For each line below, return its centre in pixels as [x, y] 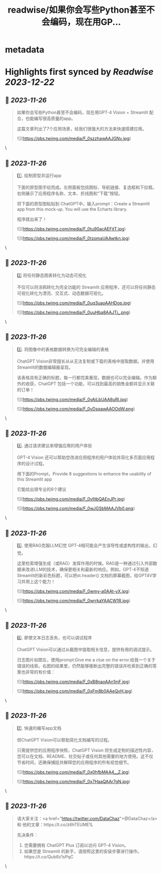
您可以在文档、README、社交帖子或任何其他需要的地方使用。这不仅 [85, 756]
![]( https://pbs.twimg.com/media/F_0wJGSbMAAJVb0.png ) [76, 508]
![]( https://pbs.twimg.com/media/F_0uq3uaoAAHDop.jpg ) [74, 303]
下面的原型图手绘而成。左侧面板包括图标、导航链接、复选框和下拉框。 [87, 187]
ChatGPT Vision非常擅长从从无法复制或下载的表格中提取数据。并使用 [86, 361]
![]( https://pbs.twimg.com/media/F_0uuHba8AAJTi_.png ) [74, 312]
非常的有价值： [40, 672]
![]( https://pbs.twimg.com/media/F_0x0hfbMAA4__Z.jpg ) [73, 772]
